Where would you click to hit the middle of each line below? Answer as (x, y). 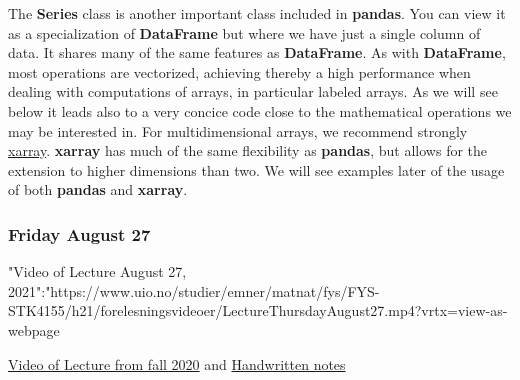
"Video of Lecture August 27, (97, 271)
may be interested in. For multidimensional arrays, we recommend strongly (238, 130)
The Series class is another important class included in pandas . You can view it (257, 13)
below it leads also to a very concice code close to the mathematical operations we (260, 110)
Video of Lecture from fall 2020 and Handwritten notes (177, 363)
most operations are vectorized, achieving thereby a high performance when (239, 71)
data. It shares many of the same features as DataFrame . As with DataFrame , (257, 52)
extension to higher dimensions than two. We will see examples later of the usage (256, 169)
